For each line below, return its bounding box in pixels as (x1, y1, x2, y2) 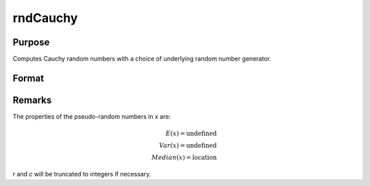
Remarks (12, 94, 52, 106)
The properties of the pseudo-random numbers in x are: (12, 112, 171, 120)
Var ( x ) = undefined (158, 141, 217, 150)
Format (12, 72, 45, 84)
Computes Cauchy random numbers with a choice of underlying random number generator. (12, 55, 271, 63)
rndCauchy (12, 10, 78, 25)
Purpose (12, 36, 50, 48)
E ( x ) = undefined (165, 130, 217, 137)
